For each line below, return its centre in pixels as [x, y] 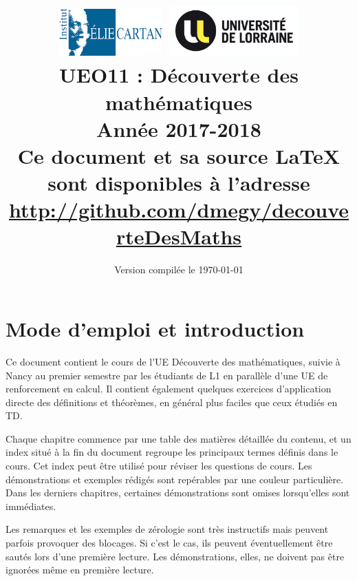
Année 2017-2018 [179, 128]
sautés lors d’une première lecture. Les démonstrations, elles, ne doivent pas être [175, 556]
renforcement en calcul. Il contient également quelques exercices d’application [169, 389]
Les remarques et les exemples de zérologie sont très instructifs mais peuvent [167, 529]
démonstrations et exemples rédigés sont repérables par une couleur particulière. [175, 479]
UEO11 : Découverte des [179, 75]
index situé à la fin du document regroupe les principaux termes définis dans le [172, 452]
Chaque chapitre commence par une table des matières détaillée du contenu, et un [178, 438]
